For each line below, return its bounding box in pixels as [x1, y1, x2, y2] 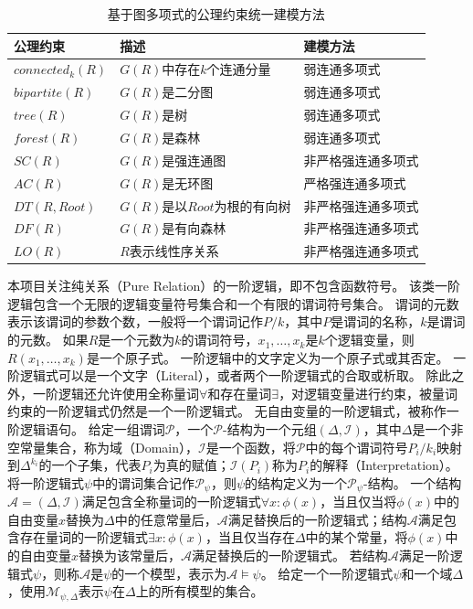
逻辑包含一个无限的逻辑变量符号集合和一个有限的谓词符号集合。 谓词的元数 [7, 294, 459, 313]
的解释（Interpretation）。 [310, 455, 458, 475]
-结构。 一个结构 [363, 473, 462, 492]
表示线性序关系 [129, 241, 219, 261]
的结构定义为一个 [245, 473, 348, 492]
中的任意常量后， [114, 509, 217, 529]
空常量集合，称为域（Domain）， [7, 437, 199, 456]
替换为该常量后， [79, 546, 182, 565]
